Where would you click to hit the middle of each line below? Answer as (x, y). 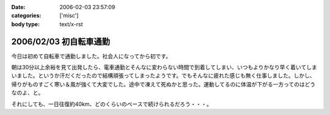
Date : (18, 7)
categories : (26, 16)
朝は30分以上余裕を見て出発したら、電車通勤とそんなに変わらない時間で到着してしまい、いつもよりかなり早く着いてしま (164, 68)
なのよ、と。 (28, 93)
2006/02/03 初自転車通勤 (61, 42)
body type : (25, 24)
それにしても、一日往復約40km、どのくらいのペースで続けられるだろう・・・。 (112, 104)
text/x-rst (71, 24)
